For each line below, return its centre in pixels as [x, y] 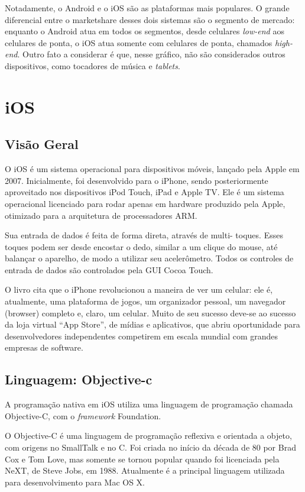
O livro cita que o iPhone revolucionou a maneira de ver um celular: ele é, [139, 289]
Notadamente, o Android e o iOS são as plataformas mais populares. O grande [147, 8]
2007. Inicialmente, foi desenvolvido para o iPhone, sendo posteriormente [137, 180]
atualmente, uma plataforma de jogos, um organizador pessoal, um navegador [145, 301]
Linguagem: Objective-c [79, 379]
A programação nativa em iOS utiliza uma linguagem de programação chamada [149, 404]
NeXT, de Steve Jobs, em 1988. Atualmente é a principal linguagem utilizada [145, 470]
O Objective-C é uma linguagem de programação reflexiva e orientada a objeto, [148, 436]
